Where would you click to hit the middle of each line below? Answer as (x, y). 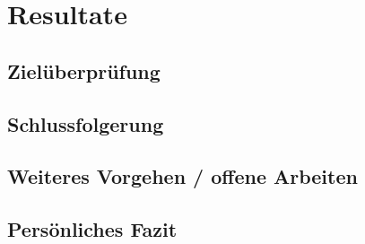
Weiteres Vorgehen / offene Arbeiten (182, 176)
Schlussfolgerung (86, 123)
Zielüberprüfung (84, 70)
